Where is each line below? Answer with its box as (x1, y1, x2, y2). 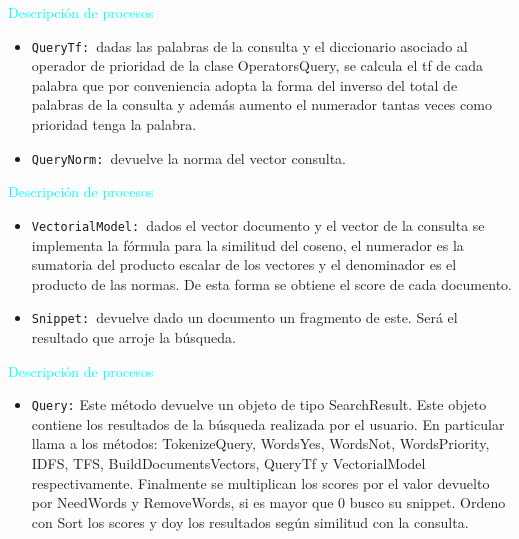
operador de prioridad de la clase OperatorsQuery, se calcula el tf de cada (31, 55, 484, 76)
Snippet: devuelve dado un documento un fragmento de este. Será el (31, 307, 458, 328)
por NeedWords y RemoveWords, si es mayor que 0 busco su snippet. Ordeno (31, 492, 506, 513)
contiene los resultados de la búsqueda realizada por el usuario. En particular (31, 413, 505, 434)
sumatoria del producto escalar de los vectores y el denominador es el (31, 254, 457, 275)
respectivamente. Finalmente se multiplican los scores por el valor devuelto (31, 472, 490, 493)
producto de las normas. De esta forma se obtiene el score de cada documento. (31, 273, 512, 294)
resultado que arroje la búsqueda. (31, 326, 236, 347)
